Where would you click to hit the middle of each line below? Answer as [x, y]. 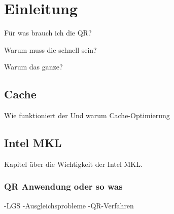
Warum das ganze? [33, 67]
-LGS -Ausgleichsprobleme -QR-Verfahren [69, 205]
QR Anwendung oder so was [63, 186]
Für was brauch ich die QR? [48, 33]
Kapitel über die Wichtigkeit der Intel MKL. [73, 164]
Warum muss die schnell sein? [50, 49]
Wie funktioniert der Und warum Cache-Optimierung [87, 115]
